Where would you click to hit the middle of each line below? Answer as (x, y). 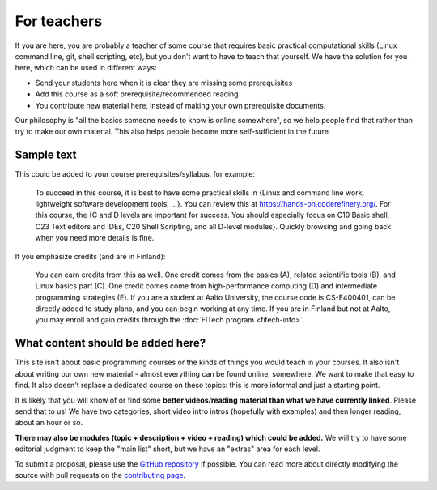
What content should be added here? (110, 343)
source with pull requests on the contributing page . (100, 475)
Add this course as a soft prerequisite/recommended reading (137, 94)
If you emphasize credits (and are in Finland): (90, 256)
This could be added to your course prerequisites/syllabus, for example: (135, 174)
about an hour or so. (49, 423)
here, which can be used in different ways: (86, 68)
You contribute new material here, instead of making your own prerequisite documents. (180, 105)
